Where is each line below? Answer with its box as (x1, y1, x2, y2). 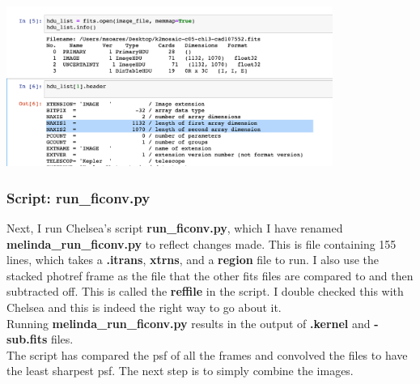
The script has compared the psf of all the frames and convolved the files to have (6, 346, 408, 363)
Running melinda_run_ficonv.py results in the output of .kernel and (6, 314, 371, 331)
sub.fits (6, 331, 48, 348)
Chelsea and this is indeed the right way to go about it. (6, 299, 282, 316)
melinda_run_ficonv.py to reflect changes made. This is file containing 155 (6, 235, 397, 252)
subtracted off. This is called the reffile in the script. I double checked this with (6, 283, 404, 300)
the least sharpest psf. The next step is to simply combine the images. (6, 362, 354, 379)
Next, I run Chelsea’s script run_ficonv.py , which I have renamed (6, 220, 343, 237)
